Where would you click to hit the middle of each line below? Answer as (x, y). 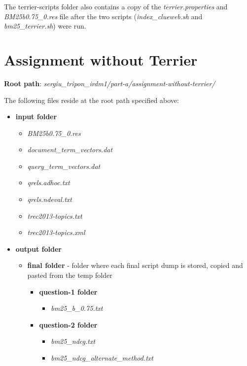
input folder (36, 116)
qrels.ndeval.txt (50, 199)
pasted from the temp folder (70, 275)
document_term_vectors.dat (70, 150)
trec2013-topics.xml (56, 232)
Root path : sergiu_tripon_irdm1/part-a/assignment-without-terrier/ (110, 83)
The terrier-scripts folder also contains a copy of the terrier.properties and (116, 6)
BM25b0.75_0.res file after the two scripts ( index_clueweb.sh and (103, 16)
